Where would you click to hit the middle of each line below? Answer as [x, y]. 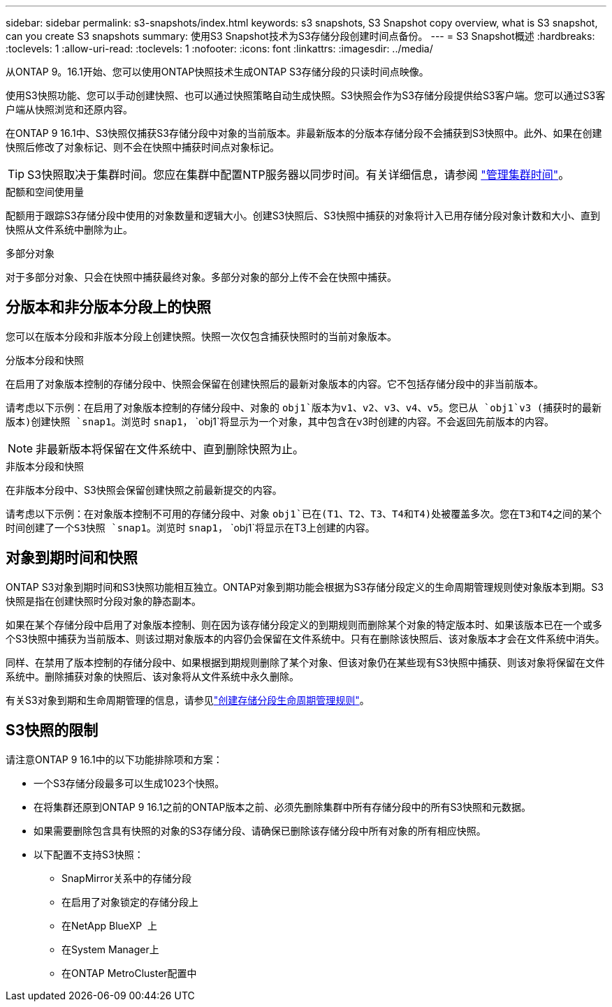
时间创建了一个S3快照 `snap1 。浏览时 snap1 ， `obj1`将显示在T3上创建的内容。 [190, 527]
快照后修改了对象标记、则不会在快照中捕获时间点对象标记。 [143, 147]
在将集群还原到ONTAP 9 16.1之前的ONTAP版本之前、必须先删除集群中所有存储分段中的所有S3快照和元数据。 [283, 807]
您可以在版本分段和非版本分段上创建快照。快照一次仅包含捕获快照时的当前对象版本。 [201, 336]
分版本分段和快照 [45, 360]
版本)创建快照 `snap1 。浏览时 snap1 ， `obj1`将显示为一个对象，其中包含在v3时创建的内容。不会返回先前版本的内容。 [280, 421]
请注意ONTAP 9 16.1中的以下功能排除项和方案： [114, 759]
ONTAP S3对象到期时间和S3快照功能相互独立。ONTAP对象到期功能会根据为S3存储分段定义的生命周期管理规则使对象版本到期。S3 [305, 587]
